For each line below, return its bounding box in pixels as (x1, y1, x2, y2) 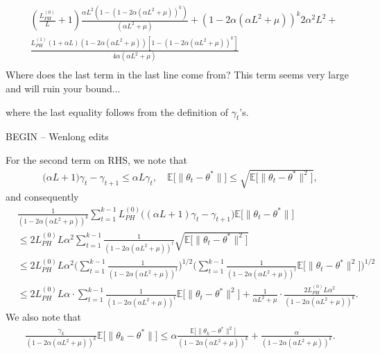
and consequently (6, 189, 79, 204)
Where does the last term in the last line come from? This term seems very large (6, 67, 349, 82)
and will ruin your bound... (6, 81, 121, 95)
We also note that (6, 310, 81, 324)
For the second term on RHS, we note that (6, 152, 187, 167)
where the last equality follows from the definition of (6, 104, 229, 119)
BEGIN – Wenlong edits (6, 129, 109, 144)
